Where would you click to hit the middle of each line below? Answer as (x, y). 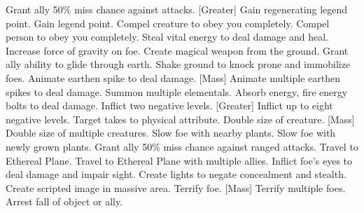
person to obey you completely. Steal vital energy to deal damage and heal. (167, 37)
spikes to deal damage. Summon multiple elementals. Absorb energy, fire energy (177, 91)
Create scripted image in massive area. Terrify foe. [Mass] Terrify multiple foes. (176, 187)
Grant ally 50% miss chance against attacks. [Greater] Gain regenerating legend (177, 9)
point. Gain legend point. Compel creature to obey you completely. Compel (168, 23)
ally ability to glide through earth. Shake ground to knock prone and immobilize (178, 64)
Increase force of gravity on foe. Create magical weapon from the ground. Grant (177, 50)
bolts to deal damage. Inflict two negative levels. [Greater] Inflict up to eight (169, 105)
